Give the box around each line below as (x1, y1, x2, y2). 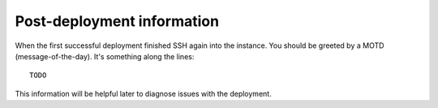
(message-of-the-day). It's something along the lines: (15, 51, 195, 61)
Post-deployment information (15, 12, 219, 30)
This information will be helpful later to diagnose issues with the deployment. (15, 89, 272, 98)
